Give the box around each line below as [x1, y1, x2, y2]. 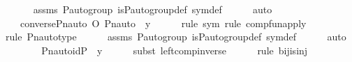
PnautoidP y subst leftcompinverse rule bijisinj [41, 42, 308, 57]
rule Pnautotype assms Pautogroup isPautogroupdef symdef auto [6, 29, 346, 44]
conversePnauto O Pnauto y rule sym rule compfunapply [20, 15, 307, 30]
